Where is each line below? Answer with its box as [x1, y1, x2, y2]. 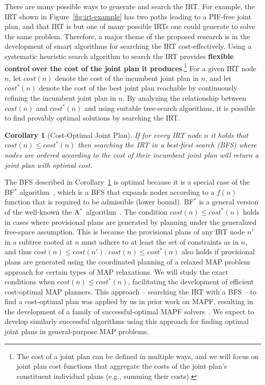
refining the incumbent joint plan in [5, 93, 116, 103]
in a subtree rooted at [5, 236, 73, 247]
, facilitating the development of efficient [128, 276, 254, 287]
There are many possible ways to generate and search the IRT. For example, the [5, 1, 255, 11]
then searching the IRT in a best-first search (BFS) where [78, 139, 257, 150]
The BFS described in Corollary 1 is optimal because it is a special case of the [5, 176, 250, 187]
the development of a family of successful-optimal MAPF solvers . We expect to [5, 306, 254, 316]
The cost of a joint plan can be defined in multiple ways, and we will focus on [16, 350, 259, 361]
